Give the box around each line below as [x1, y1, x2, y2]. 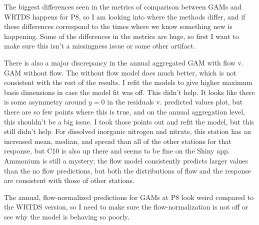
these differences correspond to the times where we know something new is [4, 21, 232, 31]
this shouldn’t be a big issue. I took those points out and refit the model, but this [4, 116, 254, 126]
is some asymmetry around [4, 96, 86, 107]
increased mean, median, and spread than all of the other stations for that [4, 135, 231, 146]
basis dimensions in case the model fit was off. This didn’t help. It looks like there [4, 86, 255, 97]
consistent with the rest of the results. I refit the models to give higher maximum [4, 77, 252, 87]
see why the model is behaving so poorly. [4, 211, 129, 221]
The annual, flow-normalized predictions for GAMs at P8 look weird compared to [4, 191, 254, 202]
